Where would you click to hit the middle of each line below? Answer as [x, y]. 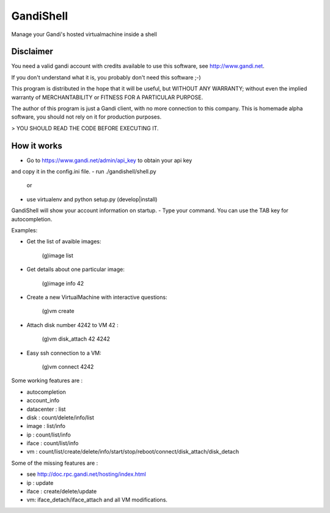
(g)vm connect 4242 [68, 366]
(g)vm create [58, 311]
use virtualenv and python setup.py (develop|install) [92, 199]
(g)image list [57, 255]
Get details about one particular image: [75, 270]
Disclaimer [32, 52]
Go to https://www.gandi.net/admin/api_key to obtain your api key [109, 160]
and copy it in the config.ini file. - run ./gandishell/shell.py [84, 172]
